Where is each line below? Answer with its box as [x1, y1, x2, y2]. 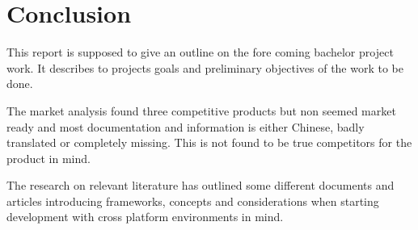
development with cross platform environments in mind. [6, 208, 284, 225]
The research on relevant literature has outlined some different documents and [6, 177, 395, 194]
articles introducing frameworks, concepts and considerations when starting [6, 192, 379, 209]
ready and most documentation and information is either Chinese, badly [6, 118, 365, 135]
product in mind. [6, 149, 91, 166]
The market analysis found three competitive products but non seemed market [6, 102, 396, 119]
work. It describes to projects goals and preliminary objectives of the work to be [6, 59, 403, 76]
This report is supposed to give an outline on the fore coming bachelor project [6, 44, 394, 61]
